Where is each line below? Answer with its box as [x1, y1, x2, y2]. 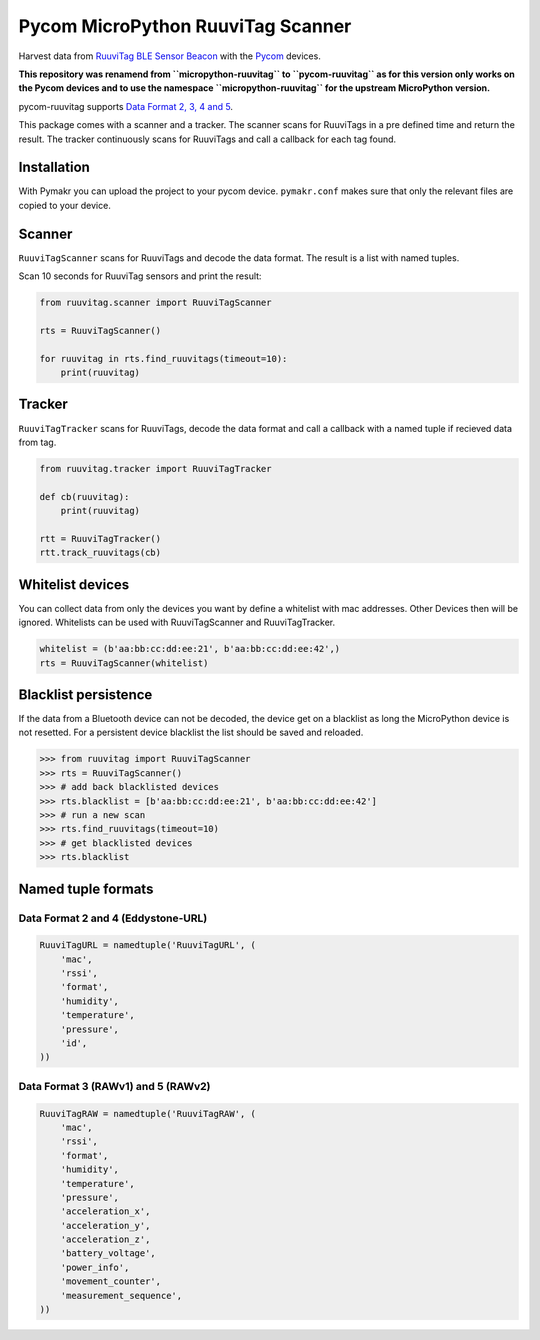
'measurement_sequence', [60, 1290, 183, 1301]
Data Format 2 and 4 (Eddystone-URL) [18, 911, 208, 925]
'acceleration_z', [60, 1234, 151, 1245]
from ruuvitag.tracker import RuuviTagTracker [39, 463, 272, 474]
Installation [18, 159, 90, 176]
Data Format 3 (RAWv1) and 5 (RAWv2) [18, 1079, 211, 1093]
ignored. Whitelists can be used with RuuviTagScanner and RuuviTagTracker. [18, 616, 335, 629]
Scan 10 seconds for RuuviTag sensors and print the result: [18, 270, 262, 282]
